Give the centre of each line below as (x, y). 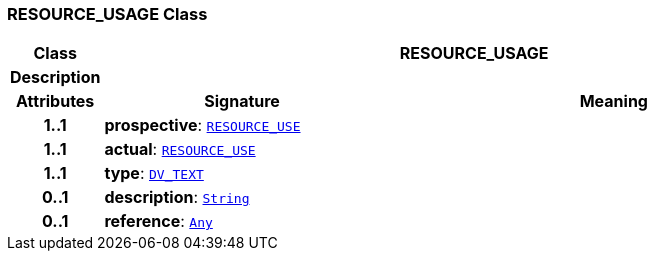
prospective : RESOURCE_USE (202, 125)
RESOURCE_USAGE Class (107, 14)
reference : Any (158, 221)
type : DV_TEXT (154, 173)
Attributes (55, 101)
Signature (242, 101)
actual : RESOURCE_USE (180, 149)
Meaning (613, 101)
